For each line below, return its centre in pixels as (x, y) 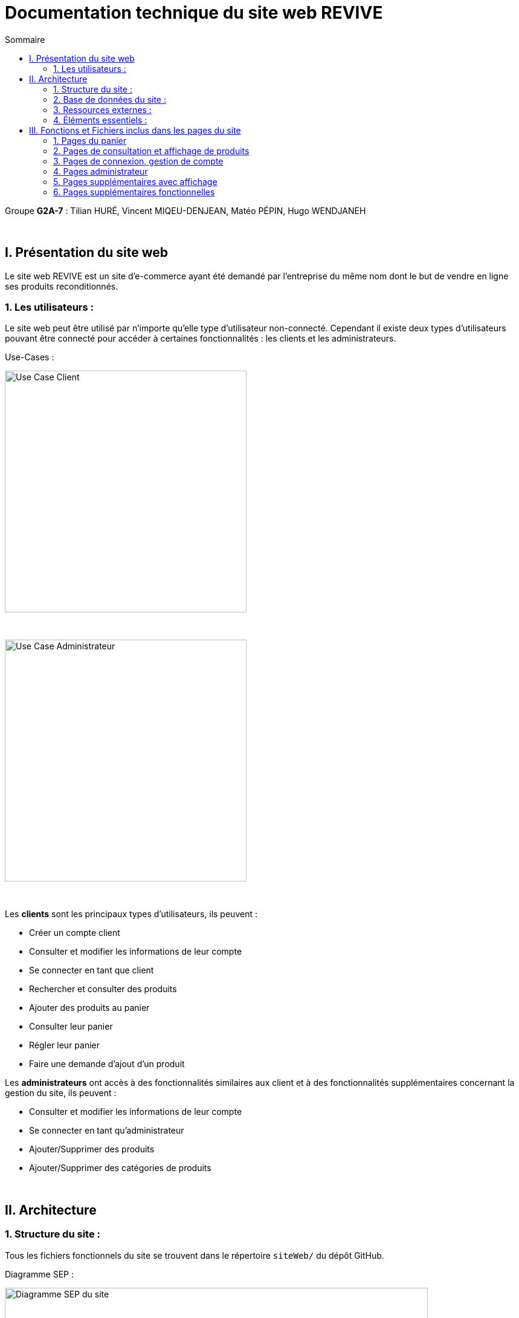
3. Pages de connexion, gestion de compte (138, 161)
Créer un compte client (75, 933)
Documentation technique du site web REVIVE (194, 13)
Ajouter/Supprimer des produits (92, 1149)
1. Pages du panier (90, 140)
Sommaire (25, 39)
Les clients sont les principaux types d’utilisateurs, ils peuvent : (131, 914)
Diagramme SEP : (40, 1274)
